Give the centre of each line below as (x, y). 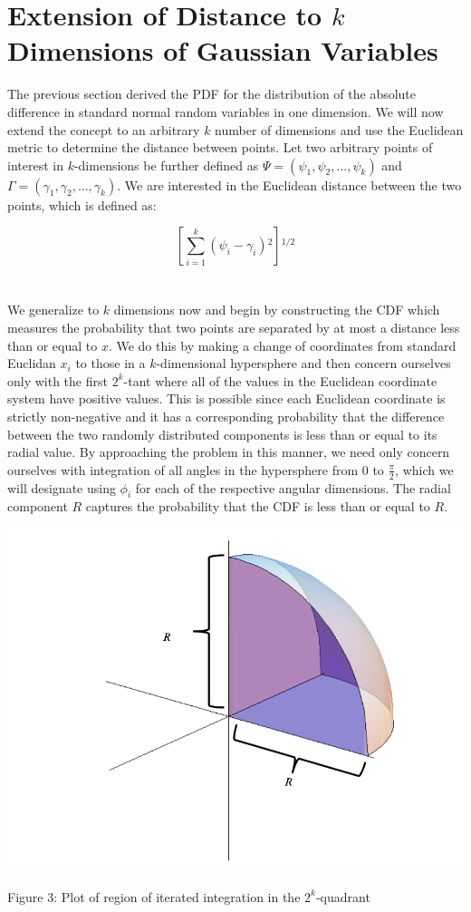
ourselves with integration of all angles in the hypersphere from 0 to (196, 469)
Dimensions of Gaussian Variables (223, 50)
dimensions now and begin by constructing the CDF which (277, 310)
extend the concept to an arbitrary (104, 129)
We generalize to (53, 310)
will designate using (62, 487)
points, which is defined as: (82, 204)
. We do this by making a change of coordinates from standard (282, 345)
